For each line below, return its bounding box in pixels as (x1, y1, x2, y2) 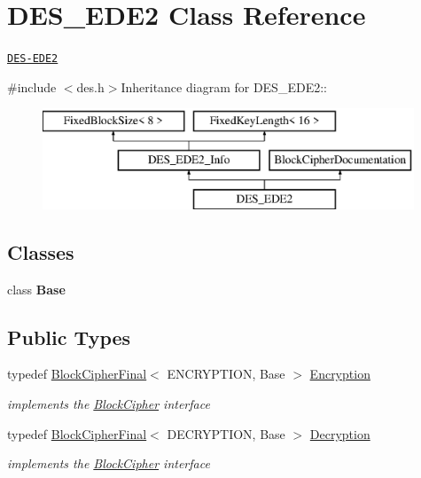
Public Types (7, 323, 131, 350)
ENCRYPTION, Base (167, 364, 285, 383)
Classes (7, 238, 74, 265)
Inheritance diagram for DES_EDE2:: (121, 77, 327, 96)
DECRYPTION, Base (167, 424, 285, 443)
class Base (7, 279, 66, 298)
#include (7, 77, 57, 96)
